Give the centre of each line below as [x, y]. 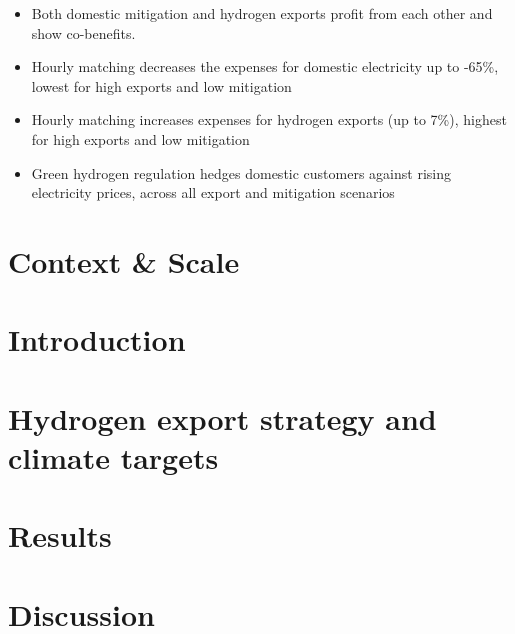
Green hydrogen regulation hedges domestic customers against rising [241, 172]
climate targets [113, 456]
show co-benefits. [83, 32]
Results [60, 535]
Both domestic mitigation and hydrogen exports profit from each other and [262, 13]
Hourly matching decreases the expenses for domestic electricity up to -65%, [265, 66]
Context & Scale [124, 260]
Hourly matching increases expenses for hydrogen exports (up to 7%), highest [269, 119]
